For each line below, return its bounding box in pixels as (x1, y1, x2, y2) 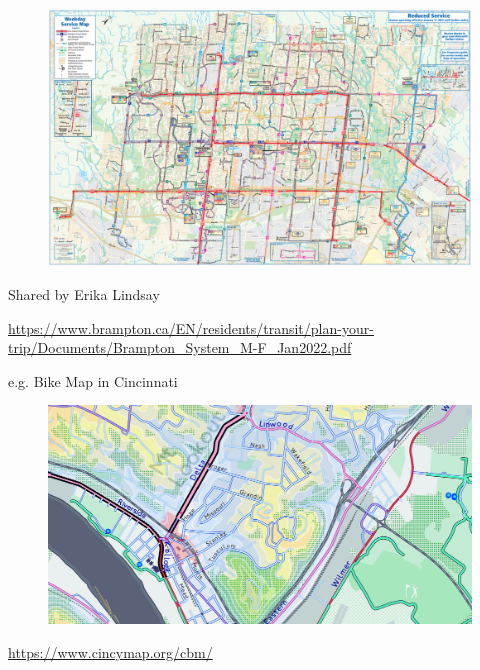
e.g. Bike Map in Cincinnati (8, 370, 178, 391)
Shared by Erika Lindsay (8, 283, 160, 304)
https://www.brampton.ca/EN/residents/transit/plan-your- (8, 317, 374, 338)
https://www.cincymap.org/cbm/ (8, 641, 213, 662)
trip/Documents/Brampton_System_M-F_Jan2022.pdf (8, 337, 352, 358)
